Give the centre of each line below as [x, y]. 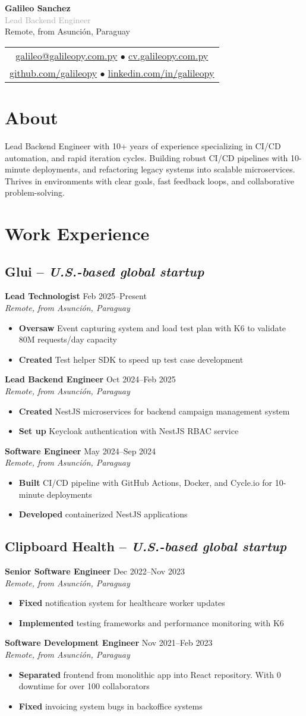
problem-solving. [35, 192]
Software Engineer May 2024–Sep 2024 [81, 450]
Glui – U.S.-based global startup [105, 271]
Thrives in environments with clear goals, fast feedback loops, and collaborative [150, 180]
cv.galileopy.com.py [168, 55]
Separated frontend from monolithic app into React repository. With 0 [150, 674]
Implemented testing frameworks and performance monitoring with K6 [151, 622]
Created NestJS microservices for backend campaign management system [154, 411]
